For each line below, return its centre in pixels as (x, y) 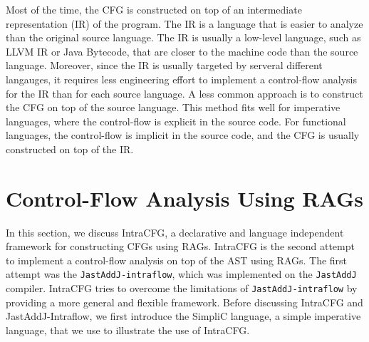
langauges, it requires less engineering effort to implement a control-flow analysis (181, 79)
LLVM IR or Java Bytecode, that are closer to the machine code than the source (182, 51)
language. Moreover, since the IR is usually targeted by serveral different (164, 65)
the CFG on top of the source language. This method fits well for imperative (173, 107)
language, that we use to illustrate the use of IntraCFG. (128, 330)
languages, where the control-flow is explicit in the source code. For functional (176, 121)
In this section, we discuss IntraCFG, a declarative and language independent (175, 232)
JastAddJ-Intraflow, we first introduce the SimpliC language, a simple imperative (183, 316)
